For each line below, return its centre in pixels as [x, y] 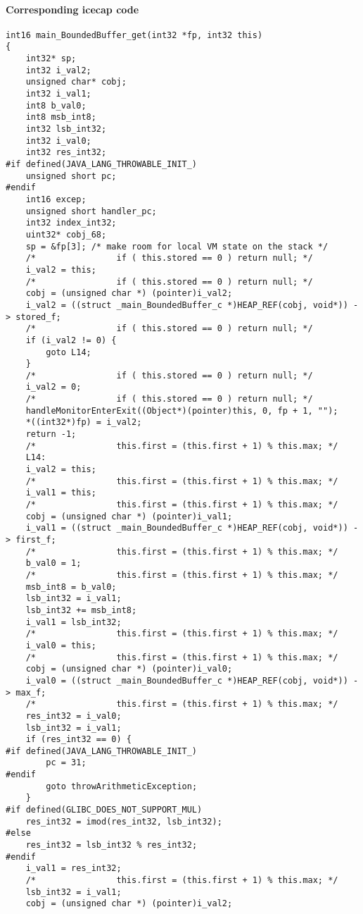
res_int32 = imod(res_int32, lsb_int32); [124, 821]
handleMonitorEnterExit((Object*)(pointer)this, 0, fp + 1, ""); [182, 410]
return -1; [51, 434]
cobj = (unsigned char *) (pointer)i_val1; [129, 516]
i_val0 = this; [61, 645]
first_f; [36, 540]
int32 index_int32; [71, 223]
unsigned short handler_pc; [91, 211]
